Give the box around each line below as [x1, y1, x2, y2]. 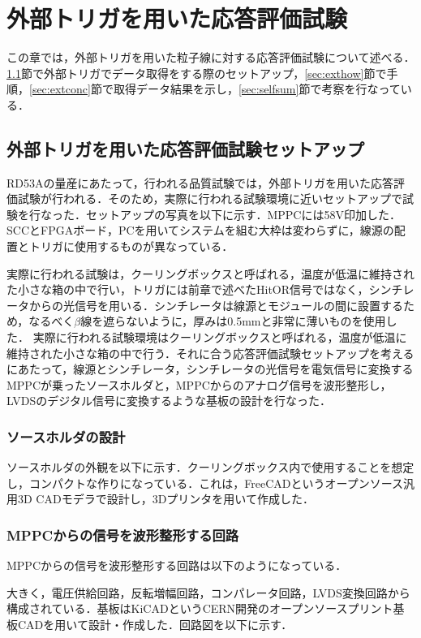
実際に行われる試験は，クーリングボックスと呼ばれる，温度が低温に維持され [6, 265, 415, 282]
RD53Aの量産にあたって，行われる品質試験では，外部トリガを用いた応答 [6, 174, 394, 191]
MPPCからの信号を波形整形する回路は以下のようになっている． [6, 557, 347, 574]
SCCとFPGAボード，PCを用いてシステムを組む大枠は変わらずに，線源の [6, 222, 394, 239]
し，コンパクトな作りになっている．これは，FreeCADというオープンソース [6, 474, 403, 491]
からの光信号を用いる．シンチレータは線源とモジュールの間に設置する [28, 296, 404, 313]
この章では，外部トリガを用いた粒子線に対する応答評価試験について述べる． [6, 49, 415, 66]
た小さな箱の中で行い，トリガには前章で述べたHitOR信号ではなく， [6, 281, 369, 298]
